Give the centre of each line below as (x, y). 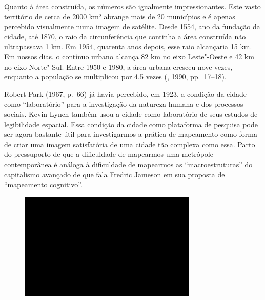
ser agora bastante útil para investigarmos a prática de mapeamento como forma (131, 134)
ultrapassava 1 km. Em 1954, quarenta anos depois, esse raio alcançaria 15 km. (128, 46)
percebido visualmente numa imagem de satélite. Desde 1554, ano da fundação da (132, 26)
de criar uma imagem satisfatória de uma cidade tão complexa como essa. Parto (130, 144)
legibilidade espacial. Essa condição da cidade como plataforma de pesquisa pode (131, 124)
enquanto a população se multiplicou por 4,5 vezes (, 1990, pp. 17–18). (115, 77)
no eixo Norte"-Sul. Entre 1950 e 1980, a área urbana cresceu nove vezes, (118, 66)
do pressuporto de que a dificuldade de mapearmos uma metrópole (109, 154)
